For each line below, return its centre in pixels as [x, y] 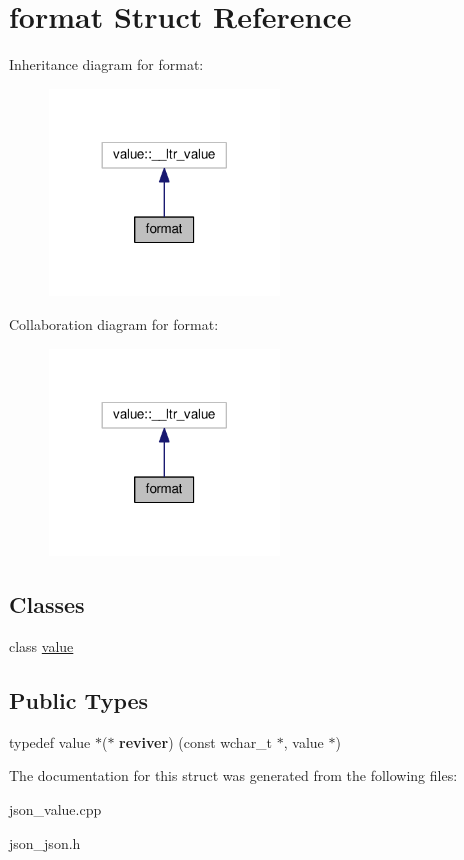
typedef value [50, 741]
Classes [47, 604]
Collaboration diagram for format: [114, 323]
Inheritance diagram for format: [106, 64]
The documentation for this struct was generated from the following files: [233, 775]
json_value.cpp [55, 808]
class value [41, 645]
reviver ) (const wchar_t [196, 741]
